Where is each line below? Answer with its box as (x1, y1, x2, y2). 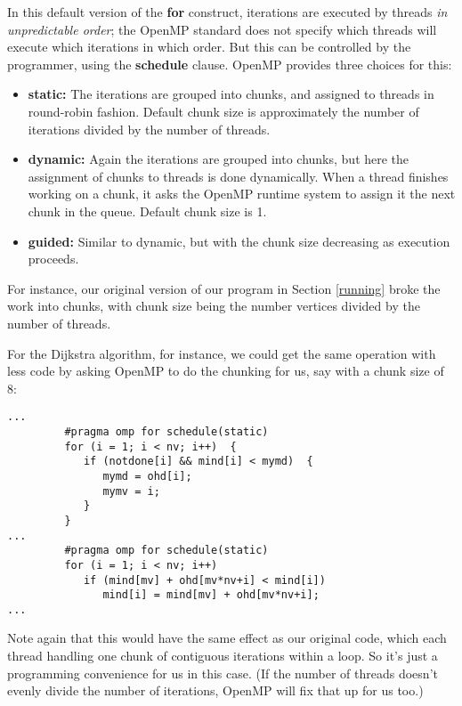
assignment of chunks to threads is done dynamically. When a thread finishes (28, 166, 449, 185)
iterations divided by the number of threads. (28, 119, 271, 138)
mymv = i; (102, 484, 160, 498)
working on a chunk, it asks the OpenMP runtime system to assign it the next (28, 184, 456, 203)
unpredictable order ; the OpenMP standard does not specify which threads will (7, 20, 437, 38)
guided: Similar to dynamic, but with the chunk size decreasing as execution (28, 231, 450, 250)
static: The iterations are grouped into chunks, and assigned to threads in (28, 85, 434, 103)
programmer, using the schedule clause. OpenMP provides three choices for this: (7, 54, 452, 73)
